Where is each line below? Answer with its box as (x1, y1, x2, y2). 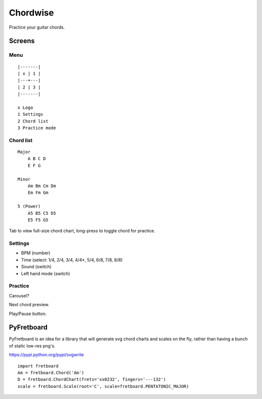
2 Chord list (17, 118, 49, 124)
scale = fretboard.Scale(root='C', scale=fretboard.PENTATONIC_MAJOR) (17, 383, 189, 389)
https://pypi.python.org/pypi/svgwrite (9, 352, 84, 358)
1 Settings (17, 112, 44, 117)
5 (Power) (17, 204, 41, 209)
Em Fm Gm (27, 190, 49, 195)
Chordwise (9, 7, 54, 18)
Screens (9, 37, 35, 45)
